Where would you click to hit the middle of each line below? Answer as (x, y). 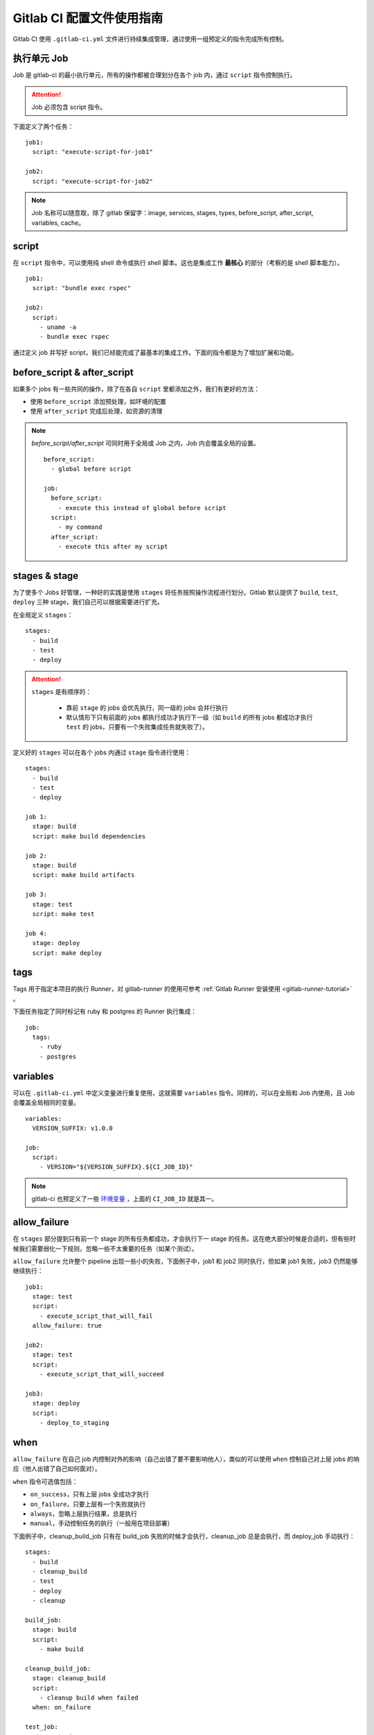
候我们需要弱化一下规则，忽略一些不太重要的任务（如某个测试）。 (105, 1249)
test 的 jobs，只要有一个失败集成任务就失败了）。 (137, 727)
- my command (80, 527)
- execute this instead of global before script (142, 508)
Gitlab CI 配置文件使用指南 (88, 18)
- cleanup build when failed (89, 1698)
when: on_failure (62, 1708)
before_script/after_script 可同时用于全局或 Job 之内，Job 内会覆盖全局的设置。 (145, 443)
